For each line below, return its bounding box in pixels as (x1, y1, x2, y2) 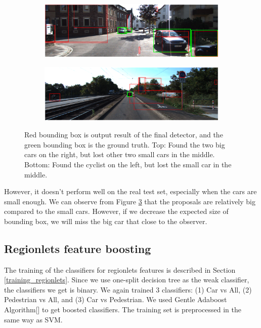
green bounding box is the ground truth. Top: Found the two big (24, 139, 225, 150)
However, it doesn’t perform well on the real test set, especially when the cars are (4, 186, 257, 197)
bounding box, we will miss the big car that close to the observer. (4, 215, 207, 226)
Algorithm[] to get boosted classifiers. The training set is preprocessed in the (4, 304, 242, 315)
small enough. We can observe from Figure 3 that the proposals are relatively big (4, 196, 255, 206)
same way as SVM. (4, 314, 63, 324)
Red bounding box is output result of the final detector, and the (24, 129, 223, 140)
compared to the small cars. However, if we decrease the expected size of (4, 206, 229, 216)
